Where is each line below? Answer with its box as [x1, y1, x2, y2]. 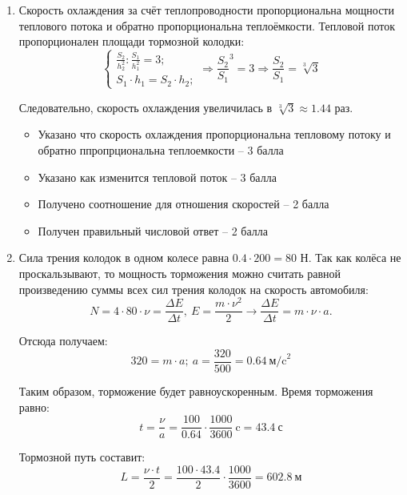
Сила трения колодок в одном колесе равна [18, 249, 229, 266]
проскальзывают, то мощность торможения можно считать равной [18, 264, 341, 281]
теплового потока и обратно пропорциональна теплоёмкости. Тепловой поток [18, 17, 395, 34]
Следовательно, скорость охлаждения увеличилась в [18, 99, 273, 115]
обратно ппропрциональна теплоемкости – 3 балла [38, 142, 284, 158]
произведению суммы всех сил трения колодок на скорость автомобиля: [18, 280, 369, 297]
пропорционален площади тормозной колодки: [18, 33, 245, 50]
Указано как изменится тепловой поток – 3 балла [38, 168, 277, 185]
